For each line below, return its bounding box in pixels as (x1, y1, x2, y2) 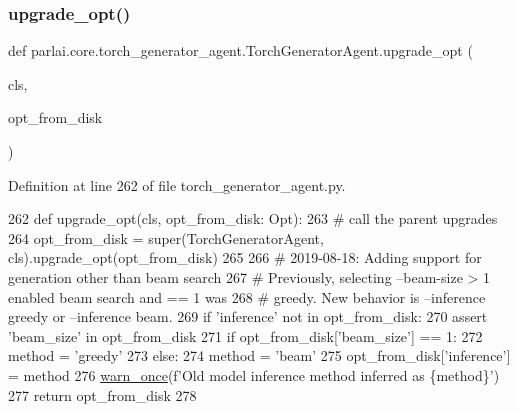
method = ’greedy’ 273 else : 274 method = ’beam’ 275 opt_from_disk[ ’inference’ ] (8, 345, 511, 366)
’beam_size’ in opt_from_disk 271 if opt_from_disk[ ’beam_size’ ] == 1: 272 (8, 325, 483, 346)
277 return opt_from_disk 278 (8, 384, 197, 405)
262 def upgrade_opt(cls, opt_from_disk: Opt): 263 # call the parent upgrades (8, 208, 498, 229)
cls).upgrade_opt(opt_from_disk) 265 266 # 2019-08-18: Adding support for (8, 247, 482, 268)
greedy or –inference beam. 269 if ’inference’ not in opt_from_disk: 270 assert (8, 306, 488, 327)
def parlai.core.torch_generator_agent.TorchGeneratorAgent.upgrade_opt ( (8, 40, 473, 61)
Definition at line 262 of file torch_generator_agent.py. (8, 174, 346, 195)
